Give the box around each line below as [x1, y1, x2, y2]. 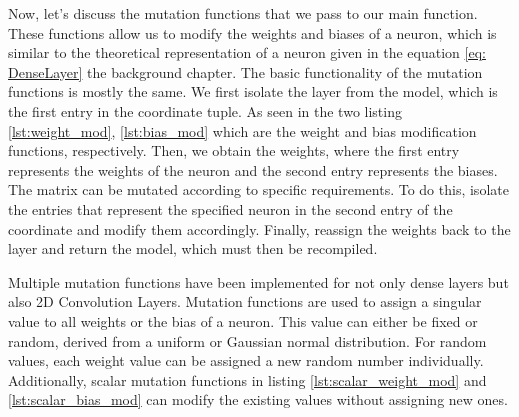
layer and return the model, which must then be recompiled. [8, 238, 378, 259]
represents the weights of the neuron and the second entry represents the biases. [8, 159, 498, 180]
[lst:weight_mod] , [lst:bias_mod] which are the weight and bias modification [8, 120, 477, 141]
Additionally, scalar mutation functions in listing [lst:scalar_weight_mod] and [8, 369, 487, 390]
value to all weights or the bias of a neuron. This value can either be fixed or [8, 310, 478, 331]
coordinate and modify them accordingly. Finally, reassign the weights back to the [8, 218, 511, 239]
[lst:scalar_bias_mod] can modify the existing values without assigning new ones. [8, 389, 508, 410]
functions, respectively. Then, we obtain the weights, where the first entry [8, 140, 460, 161]
